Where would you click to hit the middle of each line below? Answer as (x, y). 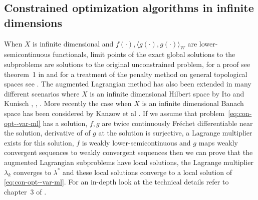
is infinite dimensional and (73, 43)
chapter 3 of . (25, 191)
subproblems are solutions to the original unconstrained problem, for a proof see (127, 64)
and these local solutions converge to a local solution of (147, 172)
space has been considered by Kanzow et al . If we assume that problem (114, 113)
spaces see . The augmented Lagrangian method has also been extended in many (128, 84)
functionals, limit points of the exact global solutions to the (144, 54)
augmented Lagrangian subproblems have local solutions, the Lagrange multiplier (129, 162)
